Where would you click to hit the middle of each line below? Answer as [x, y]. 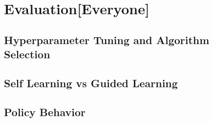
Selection [27, 54]
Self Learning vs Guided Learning [91, 83]
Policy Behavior [45, 111]
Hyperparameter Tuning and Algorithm [107, 39]
